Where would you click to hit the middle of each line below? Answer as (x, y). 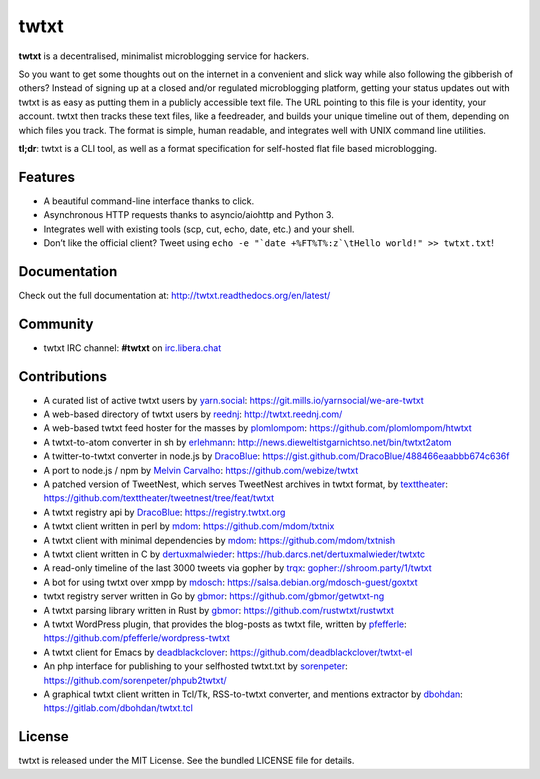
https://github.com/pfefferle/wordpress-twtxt (136, 638)
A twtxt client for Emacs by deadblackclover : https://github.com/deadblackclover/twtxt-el (228, 652)
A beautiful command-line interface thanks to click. (149, 201)
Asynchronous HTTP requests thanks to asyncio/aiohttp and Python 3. (188, 215)
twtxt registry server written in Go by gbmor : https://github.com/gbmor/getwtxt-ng (214, 596)
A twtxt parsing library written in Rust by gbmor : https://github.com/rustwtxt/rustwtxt (219, 610)
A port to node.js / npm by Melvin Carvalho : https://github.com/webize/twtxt (201, 470)
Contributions (62, 376)
